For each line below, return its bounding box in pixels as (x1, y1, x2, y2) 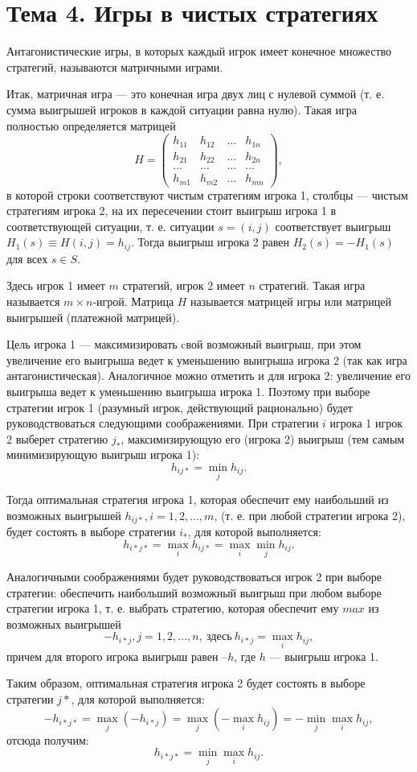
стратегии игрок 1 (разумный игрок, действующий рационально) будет (6, 398, 353, 415)
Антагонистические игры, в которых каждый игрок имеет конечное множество (6, 43, 392, 60)
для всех (6, 250, 48, 266)
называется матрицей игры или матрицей (190, 293, 391, 310)
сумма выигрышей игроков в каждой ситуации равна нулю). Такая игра (6, 101, 357, 118)
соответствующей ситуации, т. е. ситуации (6, 217, 215, 234)
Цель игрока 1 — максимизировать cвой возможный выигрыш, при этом (6, 336, 362, 353)
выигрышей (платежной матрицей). (6, 308, 180, 325)
